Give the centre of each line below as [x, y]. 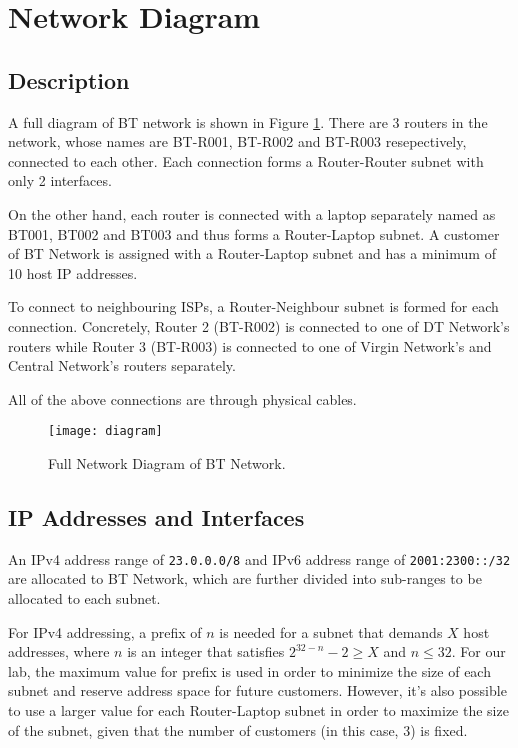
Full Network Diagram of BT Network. [167, 462]
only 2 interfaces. [60, 180]
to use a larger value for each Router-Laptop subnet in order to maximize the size [258, 709]
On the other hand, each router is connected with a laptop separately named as [252, 213]
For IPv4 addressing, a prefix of [105, 631]
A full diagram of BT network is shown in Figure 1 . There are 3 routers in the [248, 121]
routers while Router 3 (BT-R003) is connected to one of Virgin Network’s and [250, 345]
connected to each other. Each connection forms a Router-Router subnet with [246, 160]
